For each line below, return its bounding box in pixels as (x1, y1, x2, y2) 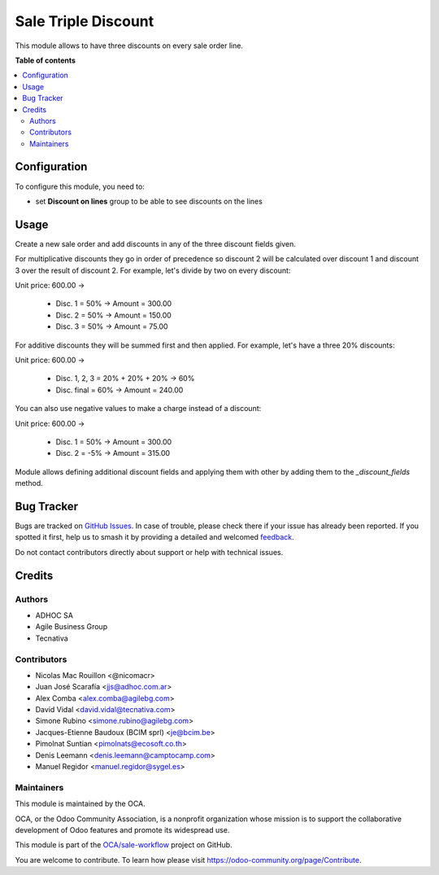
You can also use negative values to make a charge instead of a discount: (15, 404, 262, 413)
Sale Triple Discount (15, 12, 154, 30)
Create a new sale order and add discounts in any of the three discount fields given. (15, 238, 296, 248)
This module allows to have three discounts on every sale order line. (15, 41, 244, 50)
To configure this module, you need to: (15, 182, 146, 191)
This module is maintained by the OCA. (15, 798, 146, 809)
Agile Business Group (35, 622, 108, 632)
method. (15, 479, 44, 488)
